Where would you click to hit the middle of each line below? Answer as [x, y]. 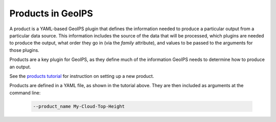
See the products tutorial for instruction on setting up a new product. [82, 76]
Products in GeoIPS [51, 13]
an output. [20, 67]
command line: [25, 93]
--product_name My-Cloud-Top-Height [79, 106]
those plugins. [24, 50]
